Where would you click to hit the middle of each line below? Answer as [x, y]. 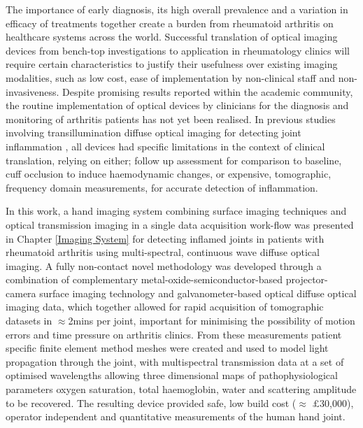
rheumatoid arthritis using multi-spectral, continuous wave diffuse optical [163, 252]
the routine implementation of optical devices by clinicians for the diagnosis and [177, 105]
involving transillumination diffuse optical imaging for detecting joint [154, 133]
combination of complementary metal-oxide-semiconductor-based [144, 279]
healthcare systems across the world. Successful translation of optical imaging [172, 37]
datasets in [29, 321]
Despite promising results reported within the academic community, [208, 91]
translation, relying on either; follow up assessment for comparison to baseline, [174, 160]
